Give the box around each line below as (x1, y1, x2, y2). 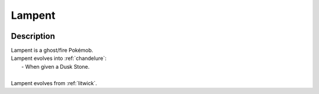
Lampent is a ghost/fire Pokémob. (11, 47, 94, 54)
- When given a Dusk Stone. (21, 63, 90, 70)
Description (11, 31, 56, 41)
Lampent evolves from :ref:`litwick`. (11, 79, 97, 86)
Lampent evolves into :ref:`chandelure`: (11, 55, 106, 62)
